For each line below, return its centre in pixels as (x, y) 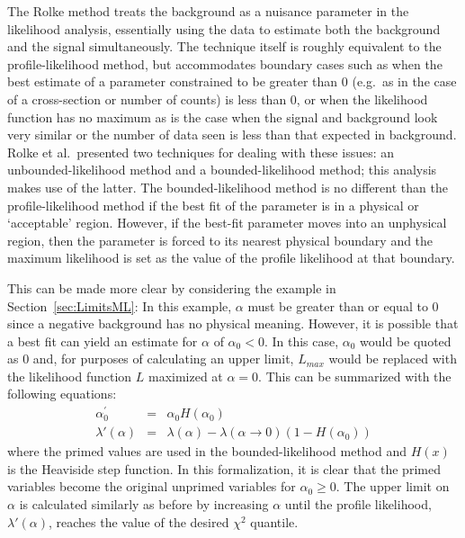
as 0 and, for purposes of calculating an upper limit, (151, 359)
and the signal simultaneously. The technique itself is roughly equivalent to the (224, 46)
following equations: (62, 394)
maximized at (185, 376)
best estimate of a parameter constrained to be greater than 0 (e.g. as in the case (232, 81)
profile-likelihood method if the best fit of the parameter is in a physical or (213, 205)
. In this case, (301, 341)
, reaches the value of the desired (139, 521)
